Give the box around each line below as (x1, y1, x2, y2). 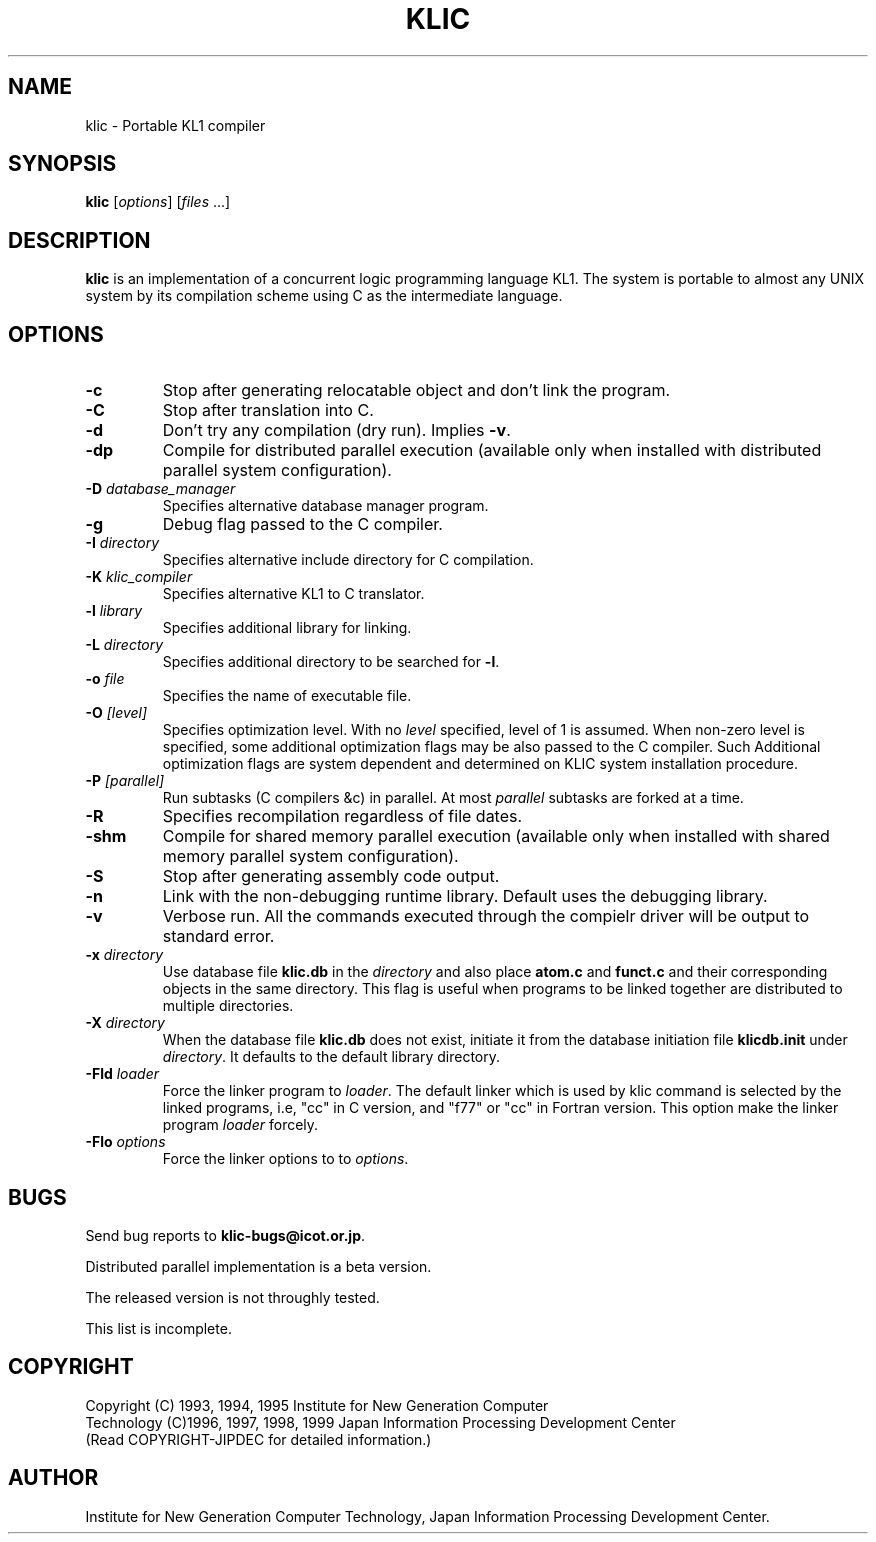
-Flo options (85, 1133, 166, 1151)
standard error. (162, 926, 275, 947)
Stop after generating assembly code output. (162, 866, 500, 887)
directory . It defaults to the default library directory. (162, 1048, 501, 1066)
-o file (85, 670, 125, 688)
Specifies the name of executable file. (162, 687, 412, 705)
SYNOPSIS (8, 151, 117, 177)
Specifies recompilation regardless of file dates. (162, 806, 523, 827)
